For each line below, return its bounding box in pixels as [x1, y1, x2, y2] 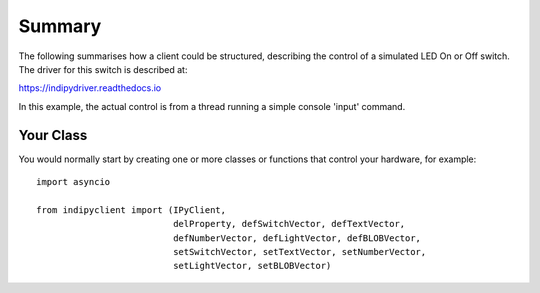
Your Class [18, 126, 88, 144]
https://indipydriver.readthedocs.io [18, 82, 162, 94]
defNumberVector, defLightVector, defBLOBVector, [173, 232, 422, 244]
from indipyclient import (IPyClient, [36, 204, 227, 215]
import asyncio [36, 176, 111, 188]
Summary [18, 15, 102, 37]
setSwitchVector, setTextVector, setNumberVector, [173, 246, 427, 257]
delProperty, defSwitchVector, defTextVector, [173, 218, 406, 230]
